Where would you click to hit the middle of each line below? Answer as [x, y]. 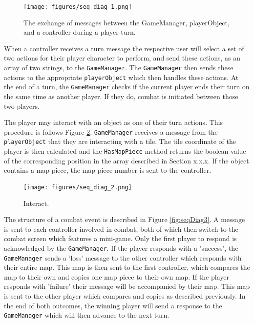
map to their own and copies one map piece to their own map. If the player [116, 276]
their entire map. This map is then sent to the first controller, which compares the [127, 267]
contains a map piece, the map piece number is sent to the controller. [108, 170]
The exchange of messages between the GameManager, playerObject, [127, 22]
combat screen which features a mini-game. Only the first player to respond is [120, 238]
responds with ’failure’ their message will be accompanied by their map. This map [127, 286]
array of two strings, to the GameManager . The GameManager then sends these [119, 68]
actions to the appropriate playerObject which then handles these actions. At [121, 77]
